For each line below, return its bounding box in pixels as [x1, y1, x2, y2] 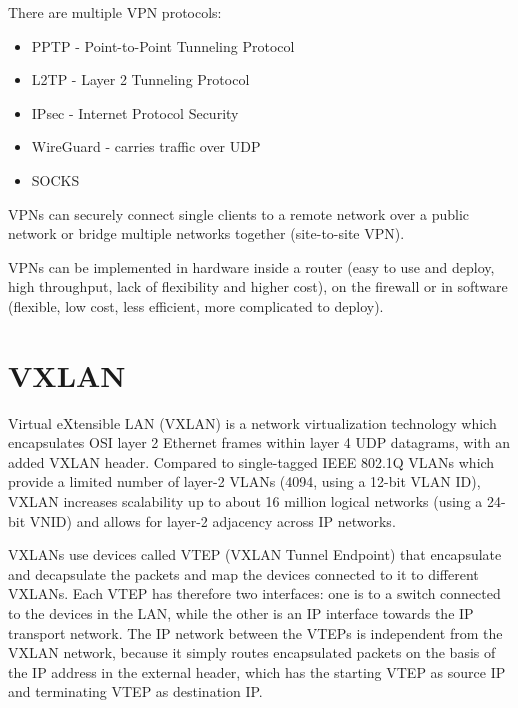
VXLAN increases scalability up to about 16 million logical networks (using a [8, 491, 483, 512]
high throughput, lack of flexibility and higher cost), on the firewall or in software [8, 276, 508, 297]
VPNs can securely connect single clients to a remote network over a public [8, 203, 470, 224]
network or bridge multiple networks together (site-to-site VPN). [8, 223, 405, 244]
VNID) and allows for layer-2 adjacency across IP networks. [29, 510, 396, 531]
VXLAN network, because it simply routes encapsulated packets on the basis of [8, 642, 496, 663]
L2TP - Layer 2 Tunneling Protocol [31, 69, 250, 90]
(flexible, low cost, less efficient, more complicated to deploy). [8, 295, 384, 316]
